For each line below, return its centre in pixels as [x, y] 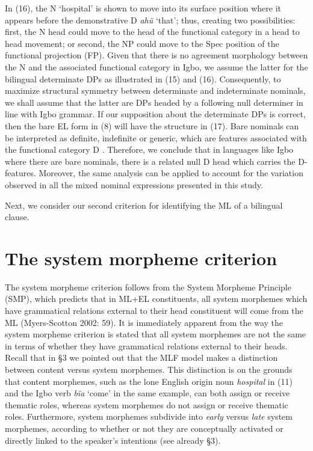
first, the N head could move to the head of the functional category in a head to [152, 32]
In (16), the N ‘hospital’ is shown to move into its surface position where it [143, 8]
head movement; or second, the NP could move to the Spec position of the [142, 43]
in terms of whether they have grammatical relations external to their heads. [146, 345]
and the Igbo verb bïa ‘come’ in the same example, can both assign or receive [147, 393]
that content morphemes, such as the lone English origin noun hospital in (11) [149, 381]
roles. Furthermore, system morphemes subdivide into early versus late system [149, 416]
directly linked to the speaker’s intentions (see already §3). [113, 440]
